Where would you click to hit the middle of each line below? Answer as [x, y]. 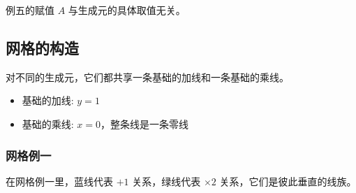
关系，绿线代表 [166, 181]
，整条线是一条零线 [145, 123]
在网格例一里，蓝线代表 [59, 181]
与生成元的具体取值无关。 [127, 10]
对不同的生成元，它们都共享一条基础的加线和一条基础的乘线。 [147, 77]
